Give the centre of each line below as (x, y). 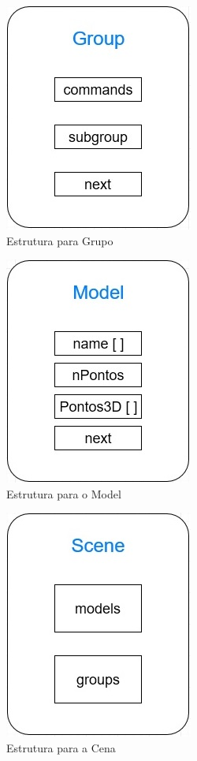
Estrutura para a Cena (61, 747)
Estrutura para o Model (64, 493)
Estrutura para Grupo (60, 240)
